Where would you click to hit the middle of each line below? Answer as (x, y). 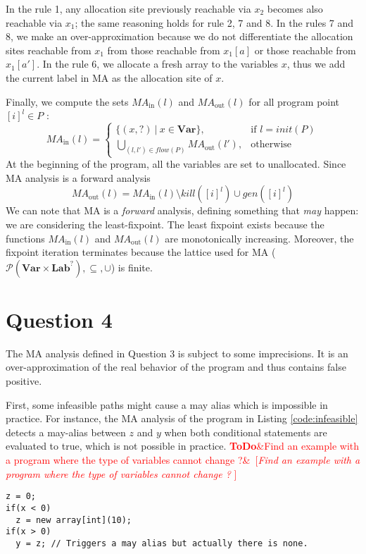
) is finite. (132, 267)
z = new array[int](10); (74, 520)
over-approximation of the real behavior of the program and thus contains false (176, 367)
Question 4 (59, 319)
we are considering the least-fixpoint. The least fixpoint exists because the (165, 224)
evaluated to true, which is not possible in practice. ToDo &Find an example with (182, 446)
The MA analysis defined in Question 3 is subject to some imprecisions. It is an (177, 353)
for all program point (294, 101)
